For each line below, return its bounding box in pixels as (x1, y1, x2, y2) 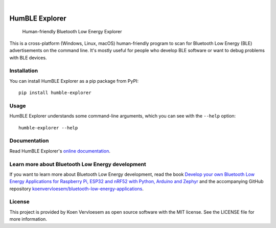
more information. (9, 216, 47, 222)
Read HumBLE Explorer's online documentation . (9, 148, 111, 154)
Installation (9, 67, 38, 74)
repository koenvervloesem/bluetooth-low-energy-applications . (9, 186, 144, 192)
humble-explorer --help (18, 125, 78, 130)
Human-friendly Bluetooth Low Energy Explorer (22, 29, 122, 35)
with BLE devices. (9, 54, 47, 61)
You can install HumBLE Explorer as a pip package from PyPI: (9, 78, 139, 84)
